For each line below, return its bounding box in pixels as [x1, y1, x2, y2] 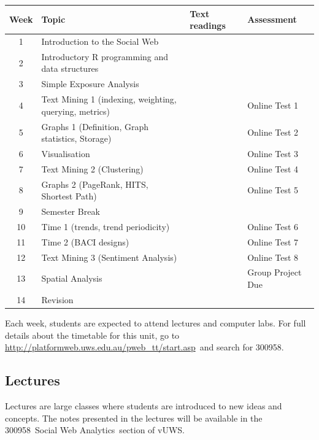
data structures [41, 62, 99, 75]
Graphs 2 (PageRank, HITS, [41, 177, 148, 190]
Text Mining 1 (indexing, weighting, [41, 93, 177, 106]
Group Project [247, 266, 302, 279]
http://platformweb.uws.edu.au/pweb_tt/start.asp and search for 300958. [5, 341, 284, 353]
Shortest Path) [41, 190, 97, 203]
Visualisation [41, 147, 90, 160]
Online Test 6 [247, 220, 299, 233]
